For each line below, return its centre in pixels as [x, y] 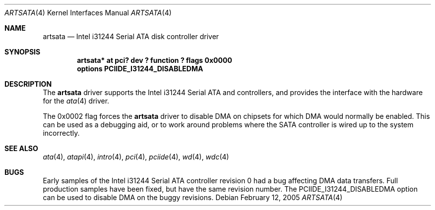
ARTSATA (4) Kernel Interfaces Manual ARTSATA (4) [88, 13]
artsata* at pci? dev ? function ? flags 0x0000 [155, 60]
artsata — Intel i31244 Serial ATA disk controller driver [131, 36]
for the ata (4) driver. [76, 101]
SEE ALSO [21, 148]
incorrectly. [61, 133]
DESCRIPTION [28, 84]
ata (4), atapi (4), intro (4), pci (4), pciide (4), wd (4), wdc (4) [136, 157]
